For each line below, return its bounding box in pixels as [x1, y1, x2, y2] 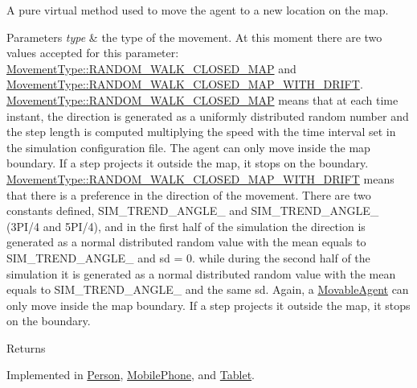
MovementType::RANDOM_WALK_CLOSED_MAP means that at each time [6, 91, 399, 108]
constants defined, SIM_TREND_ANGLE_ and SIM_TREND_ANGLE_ [6, 202, 379, 219]
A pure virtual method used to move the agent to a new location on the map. [6, 2, 389, 18]
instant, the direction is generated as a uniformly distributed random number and [6, 107, 409, 124]
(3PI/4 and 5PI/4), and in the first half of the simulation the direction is [6, 217, 366, 234]
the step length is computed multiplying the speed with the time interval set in [6, 123, 396, 140]
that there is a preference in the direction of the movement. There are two [6, 186, 371, 203]
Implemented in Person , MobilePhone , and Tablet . [6, 366, 255, 383]
